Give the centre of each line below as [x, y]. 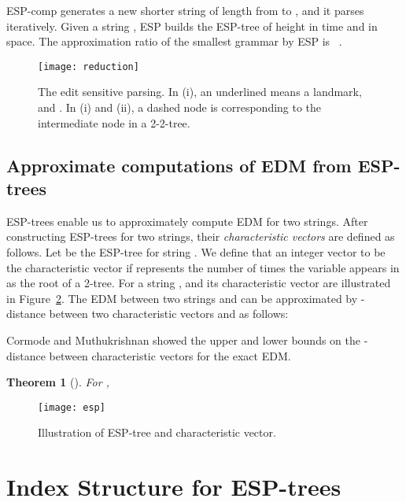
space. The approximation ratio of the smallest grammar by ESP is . [174, 41]
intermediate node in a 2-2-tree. [114, 122]
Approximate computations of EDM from [179, 165]
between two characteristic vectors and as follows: [169, 314]
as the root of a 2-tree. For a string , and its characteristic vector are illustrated [199, 283]
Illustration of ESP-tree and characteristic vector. [157, 432]
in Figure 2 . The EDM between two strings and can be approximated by [182, 298]
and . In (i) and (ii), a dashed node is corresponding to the [180, 107]
